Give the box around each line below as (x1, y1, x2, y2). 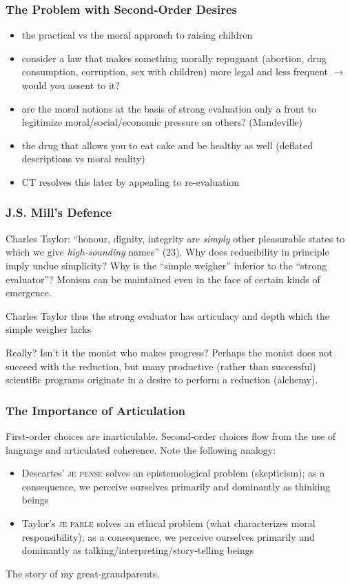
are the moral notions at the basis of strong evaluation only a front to (21, 101, 316, 115)
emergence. (6, 285, 52, 300)
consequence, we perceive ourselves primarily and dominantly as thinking (21, 479, 331, 493)
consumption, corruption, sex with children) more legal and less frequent (21, 64, 329, 79)
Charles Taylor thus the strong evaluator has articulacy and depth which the (6, 308, 329, 323)
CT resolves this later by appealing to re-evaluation (21, 174, 240, 189)
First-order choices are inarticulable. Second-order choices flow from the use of (6, 428, 336, 443)
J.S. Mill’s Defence (6, 204, 112, 221)
